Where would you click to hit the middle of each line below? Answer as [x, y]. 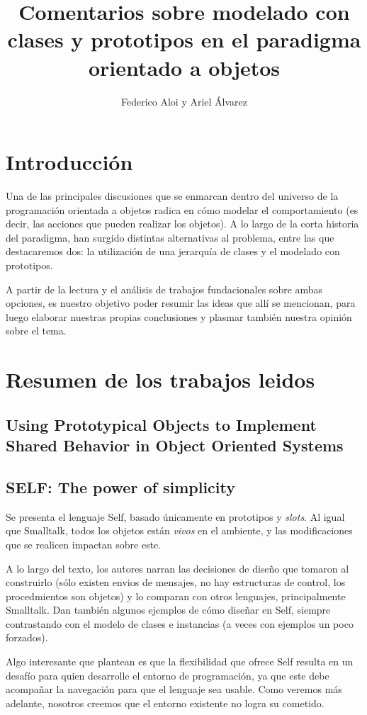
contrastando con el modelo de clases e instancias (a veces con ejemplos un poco [180, 623]
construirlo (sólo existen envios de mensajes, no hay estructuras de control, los [176, 582]
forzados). [27, 637]
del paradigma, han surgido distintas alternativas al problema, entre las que [170, 237]
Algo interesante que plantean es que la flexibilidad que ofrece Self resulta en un [180, 661]
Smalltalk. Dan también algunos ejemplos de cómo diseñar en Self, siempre [168, 610]
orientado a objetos [184, 67]
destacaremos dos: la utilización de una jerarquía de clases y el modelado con [173, 251]
